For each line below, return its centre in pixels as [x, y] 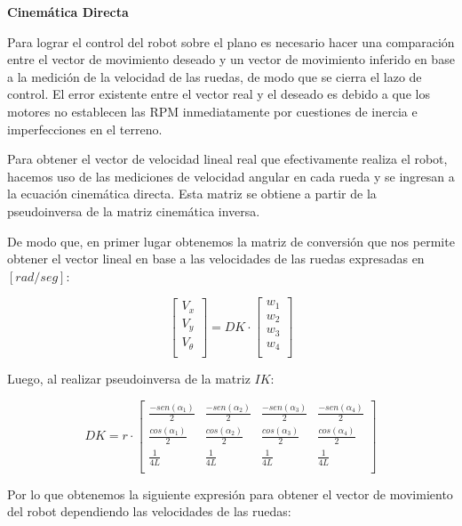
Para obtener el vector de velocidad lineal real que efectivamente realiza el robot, [227, 159]
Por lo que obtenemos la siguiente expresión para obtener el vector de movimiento [230, 494]
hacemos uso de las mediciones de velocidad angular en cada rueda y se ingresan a [231, 176]
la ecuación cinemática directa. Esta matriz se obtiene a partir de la [192, 194]
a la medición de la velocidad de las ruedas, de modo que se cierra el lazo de [215, 76]
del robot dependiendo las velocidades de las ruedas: [149, 511]
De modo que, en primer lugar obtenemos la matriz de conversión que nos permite [231, 241]
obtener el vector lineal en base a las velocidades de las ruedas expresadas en [216, 259]
